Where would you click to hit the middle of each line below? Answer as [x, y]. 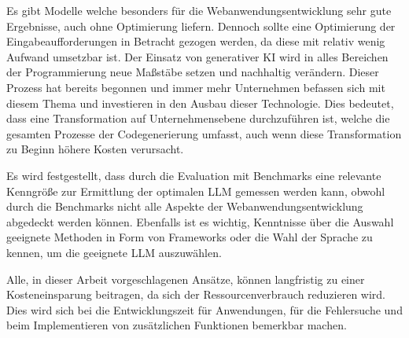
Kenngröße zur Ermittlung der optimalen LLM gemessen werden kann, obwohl [196, 191]
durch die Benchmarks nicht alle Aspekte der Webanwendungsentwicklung [185, 206]
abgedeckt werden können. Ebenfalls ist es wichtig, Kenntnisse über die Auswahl [200, 221]
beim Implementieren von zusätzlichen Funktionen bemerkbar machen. [177, 325]
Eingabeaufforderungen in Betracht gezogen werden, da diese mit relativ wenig [196, 41]
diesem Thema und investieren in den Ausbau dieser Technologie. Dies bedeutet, [200, 103]
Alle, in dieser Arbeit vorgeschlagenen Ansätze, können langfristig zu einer [186, 279]
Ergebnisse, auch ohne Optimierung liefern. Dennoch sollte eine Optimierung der [201, 26]
